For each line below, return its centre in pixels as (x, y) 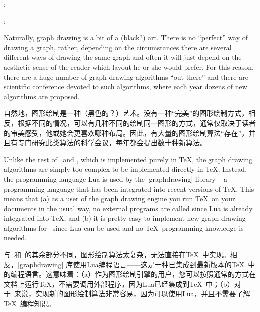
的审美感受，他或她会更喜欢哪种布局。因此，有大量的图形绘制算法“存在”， (126, 133)
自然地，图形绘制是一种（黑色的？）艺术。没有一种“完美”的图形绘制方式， (126, 113)
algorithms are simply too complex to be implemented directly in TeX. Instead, (126, 169)
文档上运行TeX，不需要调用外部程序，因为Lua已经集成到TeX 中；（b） (119, 284)
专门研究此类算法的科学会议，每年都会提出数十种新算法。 (112, 143)
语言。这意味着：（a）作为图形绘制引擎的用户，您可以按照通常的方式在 (140, 274)
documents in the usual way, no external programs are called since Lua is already (128, 208)
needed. (15, 238)
